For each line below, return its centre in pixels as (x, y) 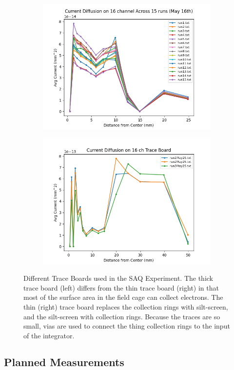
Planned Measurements (64, 361)
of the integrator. (49, 335)
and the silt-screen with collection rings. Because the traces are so (122, 316)
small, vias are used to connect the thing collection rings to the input (127, 326)
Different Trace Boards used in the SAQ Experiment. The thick (118, 278)
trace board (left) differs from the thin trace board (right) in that (121, 287)
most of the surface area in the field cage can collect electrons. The (123, 297)
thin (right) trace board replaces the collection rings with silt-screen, (126, 306)
